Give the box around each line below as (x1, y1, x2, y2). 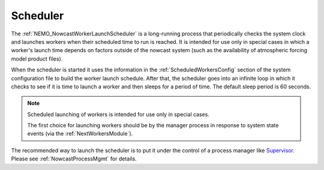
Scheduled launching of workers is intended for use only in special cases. (27, 111, 210, 118)
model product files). (11, 55, 63, 62)
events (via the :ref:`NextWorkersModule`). (27, 130, 133, 138)
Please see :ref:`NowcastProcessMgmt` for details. (11, 155, 137, 162)
